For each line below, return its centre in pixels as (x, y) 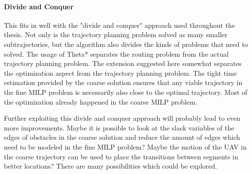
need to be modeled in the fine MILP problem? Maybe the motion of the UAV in (126, 146)
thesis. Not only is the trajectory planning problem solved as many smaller (116, 34)
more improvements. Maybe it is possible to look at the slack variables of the (119, 127)
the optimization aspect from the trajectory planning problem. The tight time (121, 73)
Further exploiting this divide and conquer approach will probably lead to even (122, 118)
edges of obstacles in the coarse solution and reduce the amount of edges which (122, 137)
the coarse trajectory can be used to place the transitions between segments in (121, 156)
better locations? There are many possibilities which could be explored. (111, 166)
